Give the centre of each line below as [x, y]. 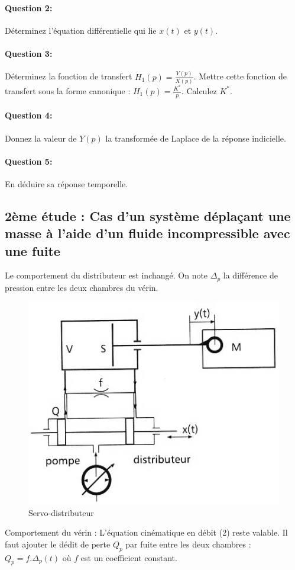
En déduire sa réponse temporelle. [67, 183]
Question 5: [29, 161]
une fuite [33, 250]
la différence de [250, 275]
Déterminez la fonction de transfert [69, 76]
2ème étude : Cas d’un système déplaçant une [148, 215]
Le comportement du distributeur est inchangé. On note [106, 275]
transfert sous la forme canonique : [68, 90]
